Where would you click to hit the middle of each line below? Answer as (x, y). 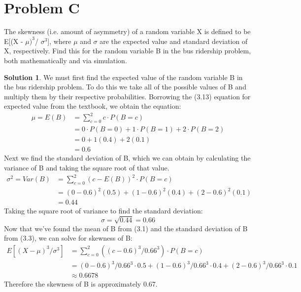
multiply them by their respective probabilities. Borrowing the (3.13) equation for (127, 96)
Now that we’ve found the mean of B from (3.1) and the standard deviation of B (126, 228)
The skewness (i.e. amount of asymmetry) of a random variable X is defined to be (127, 31)
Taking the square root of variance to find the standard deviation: (103, 211)
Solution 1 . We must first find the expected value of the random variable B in (123, 77)
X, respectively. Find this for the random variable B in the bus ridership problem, (128, 51)
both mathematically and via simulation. (66, 60)
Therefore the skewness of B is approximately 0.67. (81, 284)
